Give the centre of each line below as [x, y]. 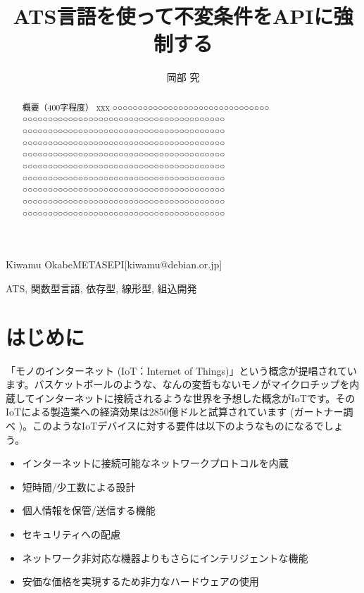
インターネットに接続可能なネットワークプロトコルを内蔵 [155, 463]
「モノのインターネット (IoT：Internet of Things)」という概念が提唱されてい [182, 370]
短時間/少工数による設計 [79, 486]
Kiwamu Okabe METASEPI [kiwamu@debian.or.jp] [114, 264]
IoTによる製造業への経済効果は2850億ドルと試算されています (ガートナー [175, 412]
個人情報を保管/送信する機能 [89, 510]
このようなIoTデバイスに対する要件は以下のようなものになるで [178, 425]
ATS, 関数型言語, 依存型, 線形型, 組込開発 [101, 288]
